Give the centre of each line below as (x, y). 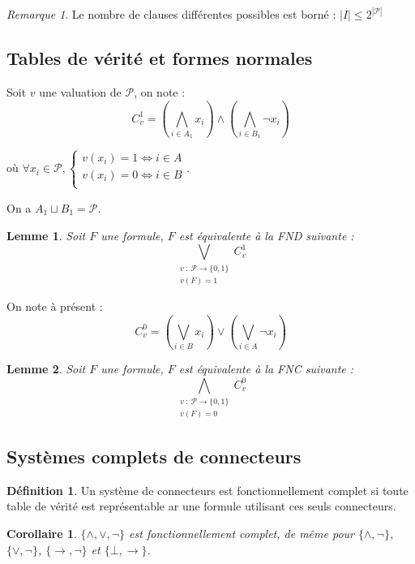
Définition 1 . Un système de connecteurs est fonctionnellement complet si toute (207, 490)
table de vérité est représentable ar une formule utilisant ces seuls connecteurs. (201, 506)
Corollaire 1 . (42, 533)
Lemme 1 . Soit (46, 235)
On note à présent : (55, 306)
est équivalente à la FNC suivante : (266, 369)
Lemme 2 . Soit (46, 369)
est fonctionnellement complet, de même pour (242, 533)
